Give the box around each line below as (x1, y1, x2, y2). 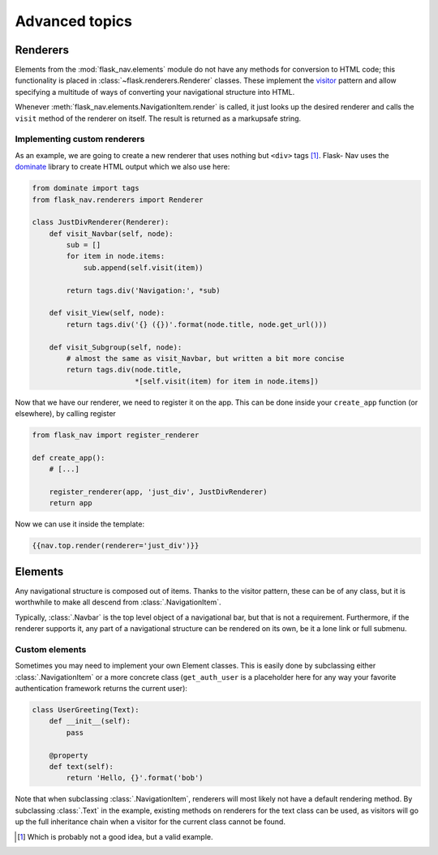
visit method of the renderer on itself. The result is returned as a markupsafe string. (15, 114, 302, 123)
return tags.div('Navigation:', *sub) (66, 286, 221, 295)
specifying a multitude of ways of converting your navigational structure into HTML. (15, 87, 295, 97)
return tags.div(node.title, (66, 365, 182, 375)
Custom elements (15, 643, 87, 655)
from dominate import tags (32, 183, 140, 193)
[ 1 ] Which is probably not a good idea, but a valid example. (17, 831, 214, 841)
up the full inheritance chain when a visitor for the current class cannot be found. (15, 817, 286, 827)
